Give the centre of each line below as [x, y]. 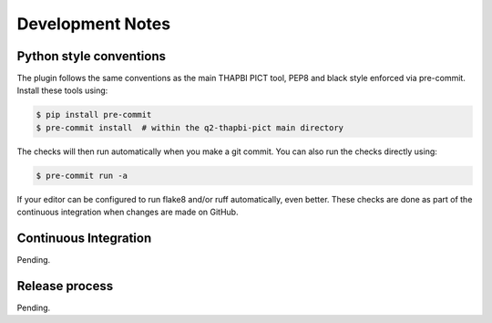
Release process [65, 286]
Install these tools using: [62, 90]
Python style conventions [91, 56]
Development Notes [94, 24]
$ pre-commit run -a [82, 175]
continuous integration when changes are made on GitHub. [128, 212]
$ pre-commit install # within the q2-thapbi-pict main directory [190, 127]
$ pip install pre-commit [94, 115]
